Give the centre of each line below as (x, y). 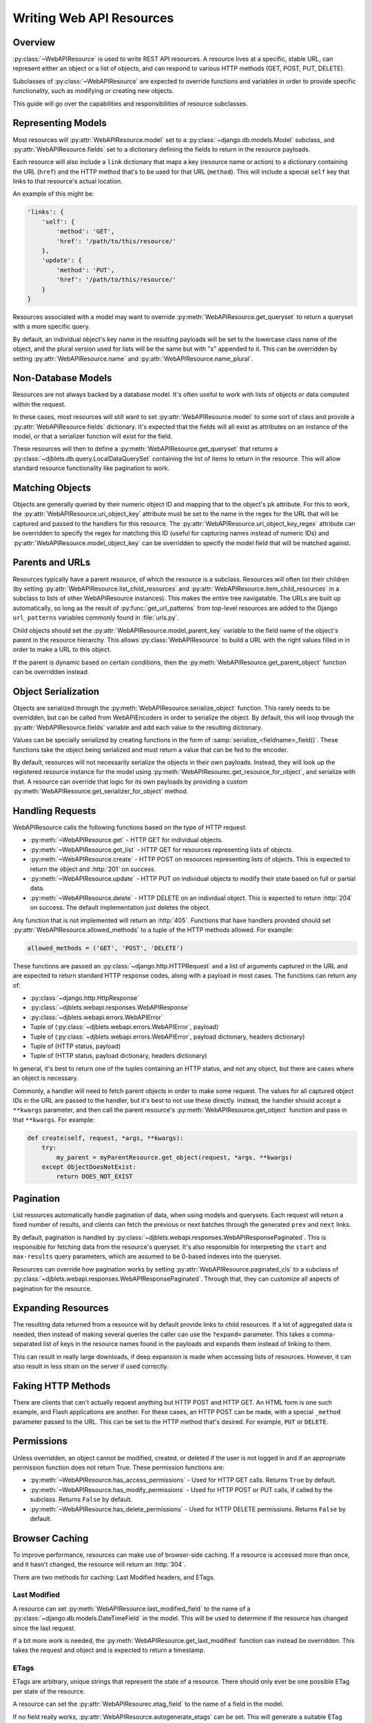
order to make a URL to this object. (62, 650)
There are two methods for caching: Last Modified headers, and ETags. (114, 1577)
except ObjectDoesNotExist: (89, 1167)
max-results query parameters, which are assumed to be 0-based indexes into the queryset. (147, 1256)
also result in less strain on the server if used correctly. (91, 1366)
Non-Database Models (62, 378)
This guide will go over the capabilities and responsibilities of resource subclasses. (130, 103)
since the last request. (44, 1628)
